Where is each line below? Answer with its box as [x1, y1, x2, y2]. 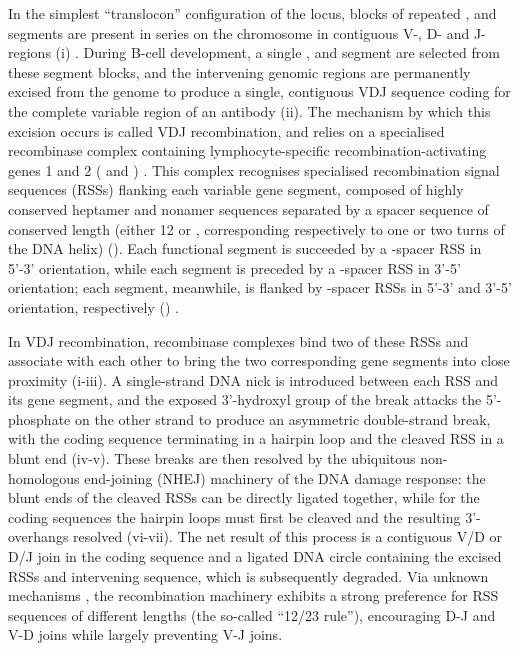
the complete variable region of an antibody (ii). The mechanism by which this [8, 100, 491, 121]
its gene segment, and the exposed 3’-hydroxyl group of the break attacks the [8, 389, 482, 410]
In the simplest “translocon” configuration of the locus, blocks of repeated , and [8, 3, 497, 23]
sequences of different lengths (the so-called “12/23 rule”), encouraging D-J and [8, 604, 496, 625]
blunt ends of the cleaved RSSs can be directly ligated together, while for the [8, 487, 480, 508]
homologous [8, 467, 80, 488]
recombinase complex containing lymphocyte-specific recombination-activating [8, 140, 487, 161]
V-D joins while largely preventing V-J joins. [8, 624, 283, 645]
